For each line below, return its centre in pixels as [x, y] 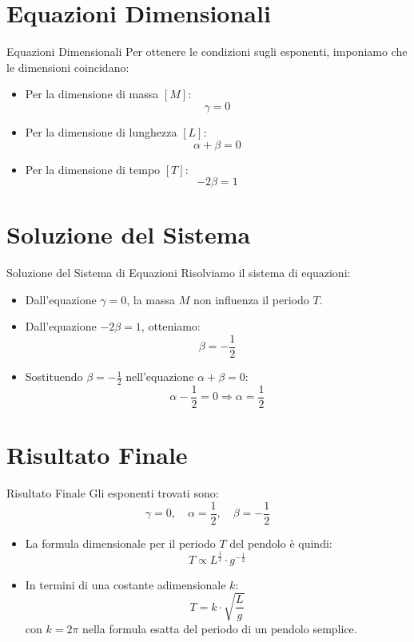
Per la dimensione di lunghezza [101, 131]
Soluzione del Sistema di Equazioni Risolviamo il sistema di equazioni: [179, 273]
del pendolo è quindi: [281, 543]
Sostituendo [54, 376]
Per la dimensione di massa [92, 94]
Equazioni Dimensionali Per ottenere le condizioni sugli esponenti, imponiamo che [207, 52]
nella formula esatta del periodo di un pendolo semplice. [220, 628]
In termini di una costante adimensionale [125, 584]
